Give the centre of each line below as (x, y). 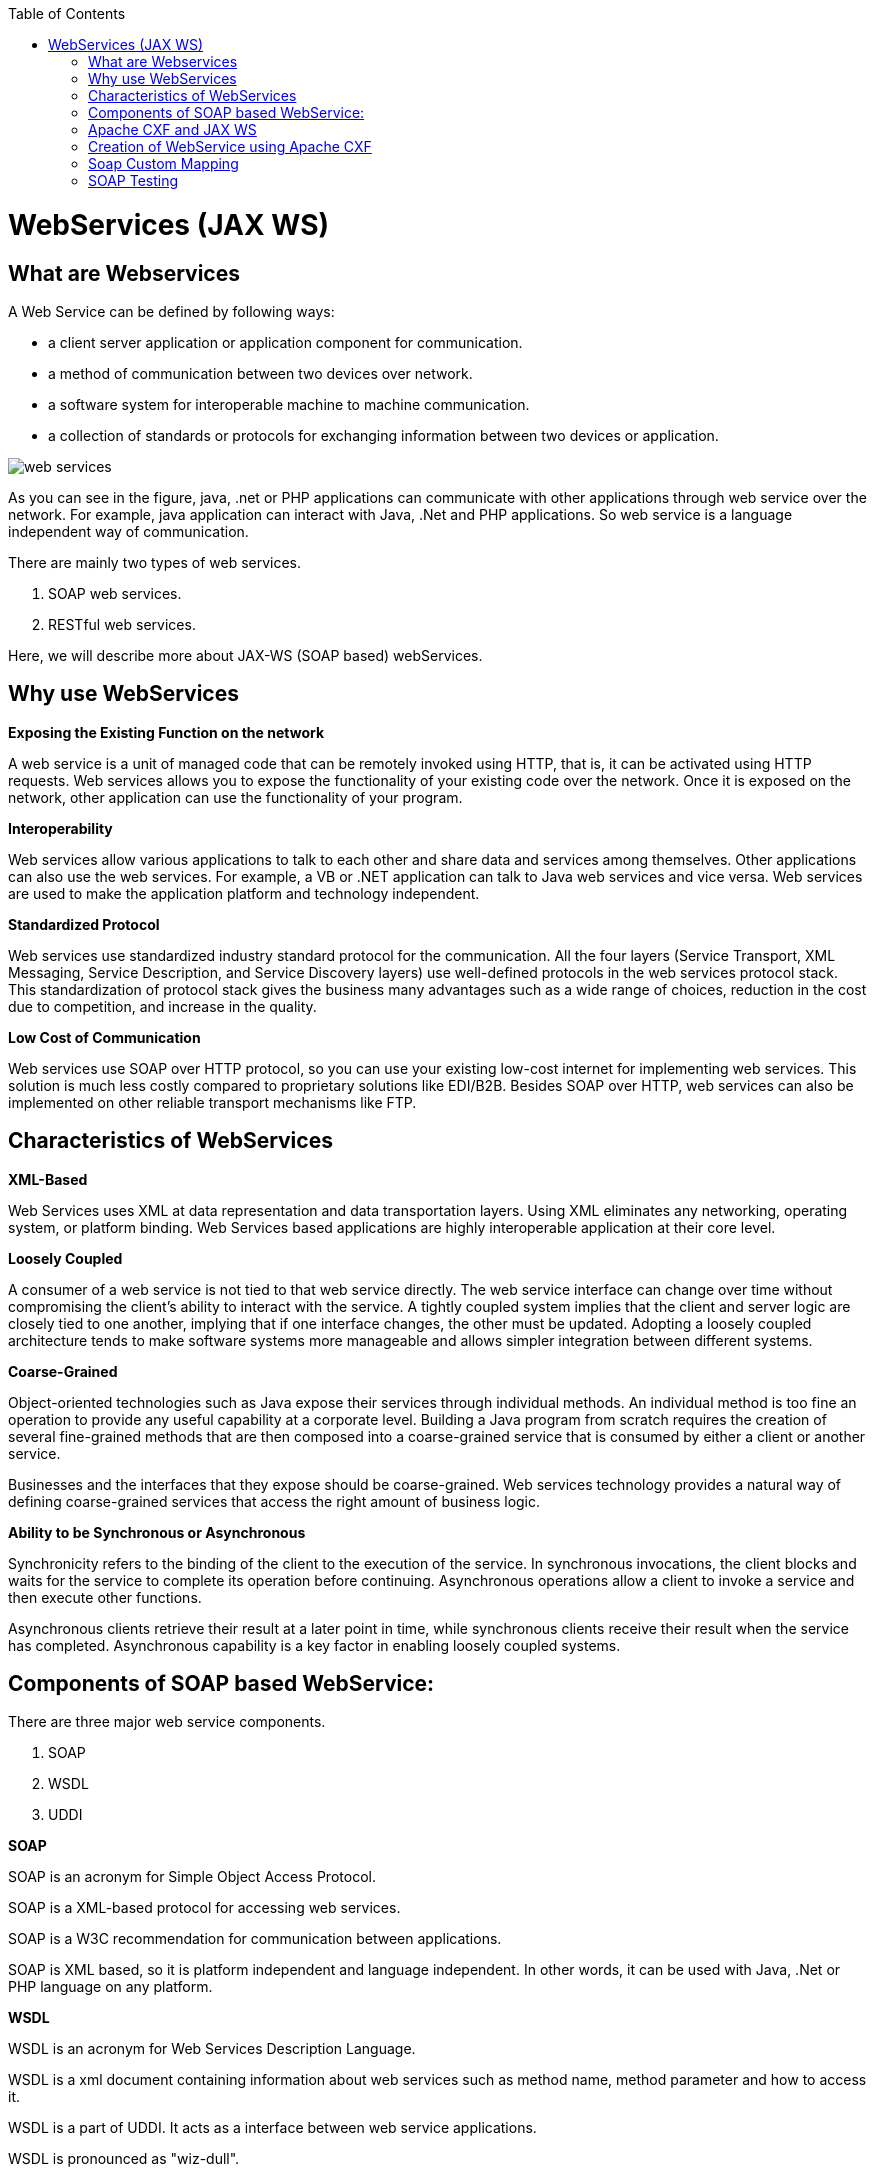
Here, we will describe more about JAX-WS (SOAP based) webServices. (245, 655)
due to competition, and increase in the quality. (162, 1006)
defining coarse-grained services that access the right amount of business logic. (274, 1501)
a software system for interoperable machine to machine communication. (289, 404)
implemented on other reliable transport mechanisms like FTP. (212, 1102)
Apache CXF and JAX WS (172, 129)
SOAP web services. (115, 593)
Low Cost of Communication (104, 1037)
